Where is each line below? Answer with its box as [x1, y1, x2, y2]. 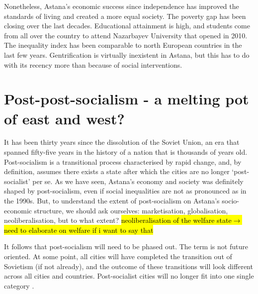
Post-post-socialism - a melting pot [4, 89, 249, 109]
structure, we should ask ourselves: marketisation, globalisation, [34, 205, 228, 215]
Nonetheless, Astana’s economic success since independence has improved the [4, 1, 239, 11]
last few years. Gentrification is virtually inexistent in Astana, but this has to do [4, 49, 250, 60]
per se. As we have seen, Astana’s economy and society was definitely [32, 176, 244, 186]
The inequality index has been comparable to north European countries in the [4, 40, 242, 50]
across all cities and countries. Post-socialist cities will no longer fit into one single [4, 271, 254, 281]
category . [4, 280, 34, 291]
